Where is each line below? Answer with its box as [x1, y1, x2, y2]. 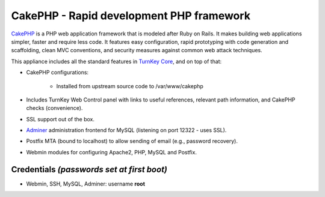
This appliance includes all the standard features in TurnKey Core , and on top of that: [11, 58, 222, 65]
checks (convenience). [26, 105, 83, 112]
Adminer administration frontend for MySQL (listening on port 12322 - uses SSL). [26, 127, 227, 134]
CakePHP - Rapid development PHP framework [11, 9, 251, 22]
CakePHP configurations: [26, 69, 89, 76]
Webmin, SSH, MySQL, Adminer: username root [26, 180, 146, 187]
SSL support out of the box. [26, 115, 95, 123]
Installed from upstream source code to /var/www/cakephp [56, 82, 204, 89]
